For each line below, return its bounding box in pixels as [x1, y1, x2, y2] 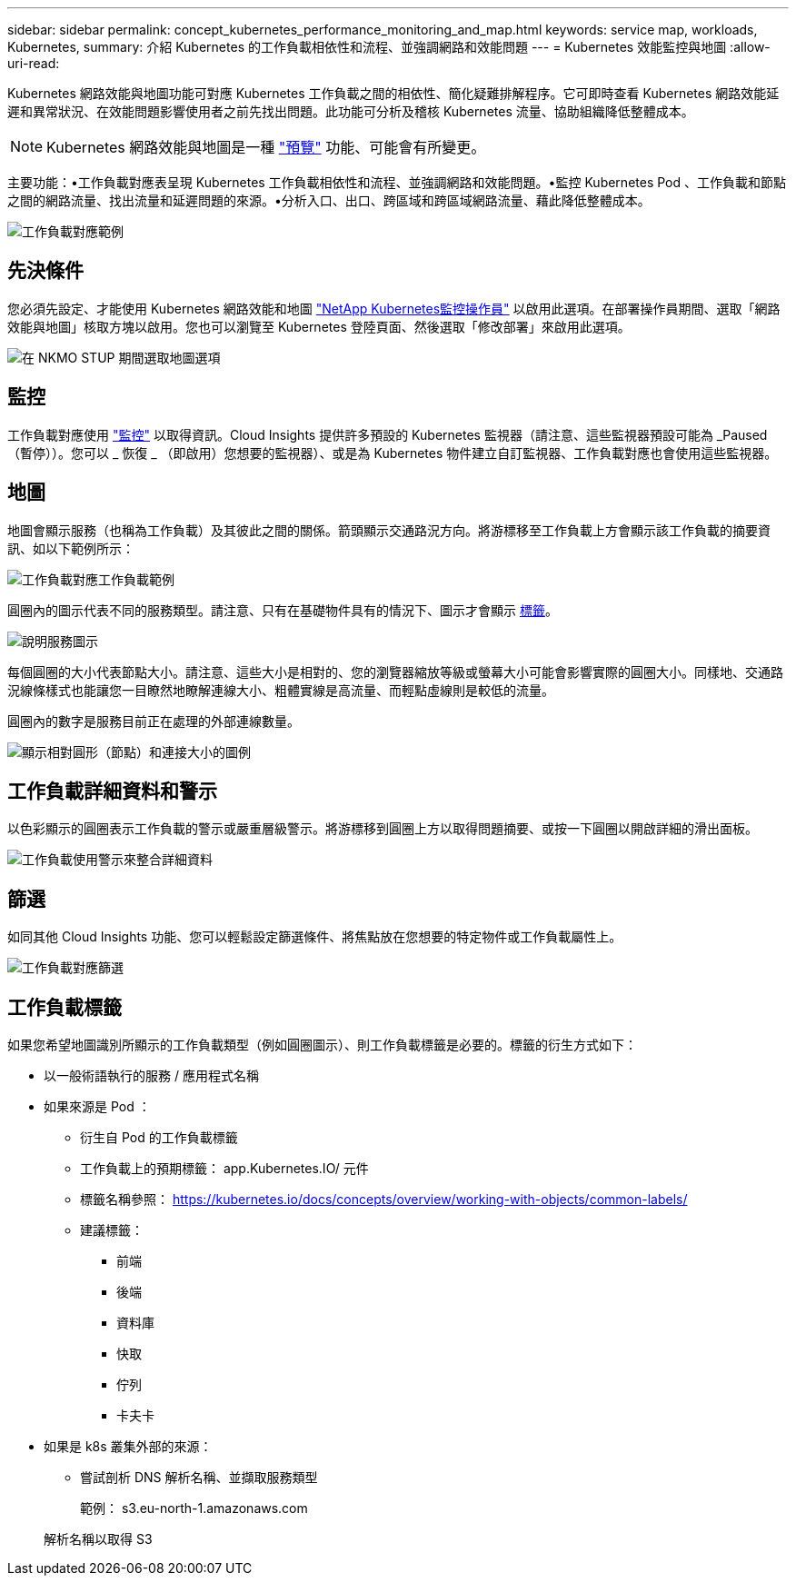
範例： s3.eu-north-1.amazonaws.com [80, 1500, 308, 1517]
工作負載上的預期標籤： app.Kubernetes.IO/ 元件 [80, 1160, 369, 1177]
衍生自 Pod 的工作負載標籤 [80, 1130, 238, 1146]
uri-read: [7, 55, 60, 71]
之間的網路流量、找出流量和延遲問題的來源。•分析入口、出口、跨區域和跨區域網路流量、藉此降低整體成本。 [7, 193, 651, 208]
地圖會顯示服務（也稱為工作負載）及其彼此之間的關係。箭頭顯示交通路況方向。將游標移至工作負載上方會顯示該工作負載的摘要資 [7, 522, 771, 538]
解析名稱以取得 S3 [44, 1531, 153, 1548]
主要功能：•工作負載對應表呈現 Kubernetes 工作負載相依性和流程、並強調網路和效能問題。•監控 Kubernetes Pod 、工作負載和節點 [7, 174, 786, 190]
